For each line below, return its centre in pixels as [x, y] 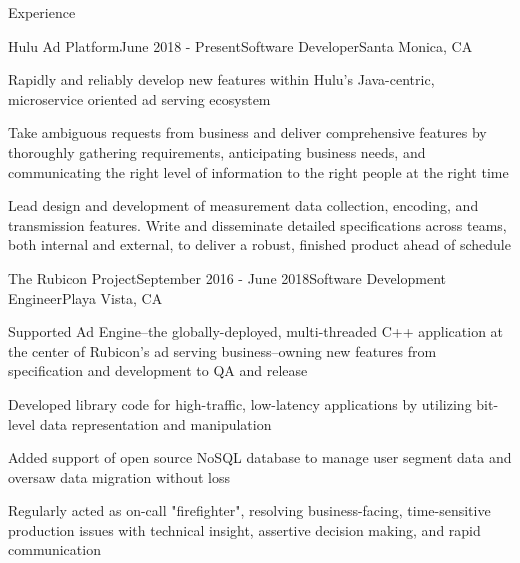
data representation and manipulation [155, 423]
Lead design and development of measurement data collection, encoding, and [243, 205]
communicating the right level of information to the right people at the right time [258, 171]
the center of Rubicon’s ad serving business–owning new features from [222, 350]
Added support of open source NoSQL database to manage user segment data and [260, 457]
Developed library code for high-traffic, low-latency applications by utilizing [240, 403]
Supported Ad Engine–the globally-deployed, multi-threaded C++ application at [256, 331]
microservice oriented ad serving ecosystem [139, 98]
